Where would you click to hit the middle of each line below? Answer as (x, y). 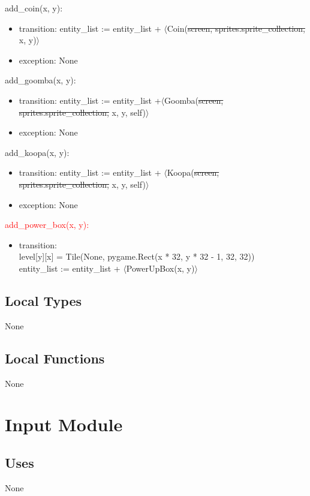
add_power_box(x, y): (47, 225)
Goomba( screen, (194, 100)
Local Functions (55, 358)
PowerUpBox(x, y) (160, 268)
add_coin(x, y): (34, 8)
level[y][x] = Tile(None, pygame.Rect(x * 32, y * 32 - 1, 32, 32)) (137, 256)
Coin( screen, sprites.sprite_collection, (236, 28)
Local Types (43, 300)
